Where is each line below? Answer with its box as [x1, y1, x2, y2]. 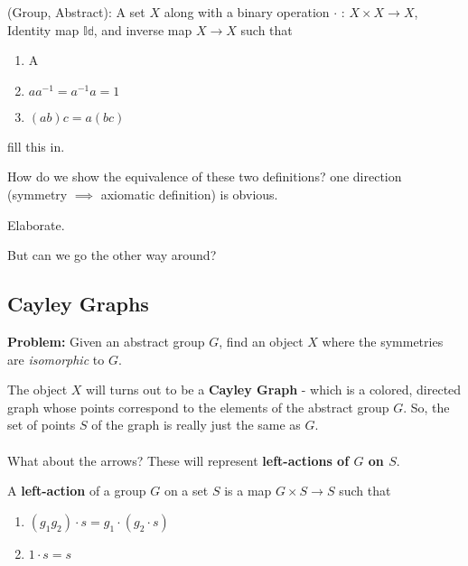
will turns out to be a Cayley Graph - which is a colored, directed [86, 380, 462, 399]
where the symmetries [322, 331, 444, 350]
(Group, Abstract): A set [7, 3, 145, 21]
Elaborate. [7, 215, 65, 234]
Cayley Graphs [7, 290, 149, 318]
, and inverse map [93, 20, 192, 39]
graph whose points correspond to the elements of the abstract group [7, 397, 389, 416]
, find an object [219, 331, 304, 350]
